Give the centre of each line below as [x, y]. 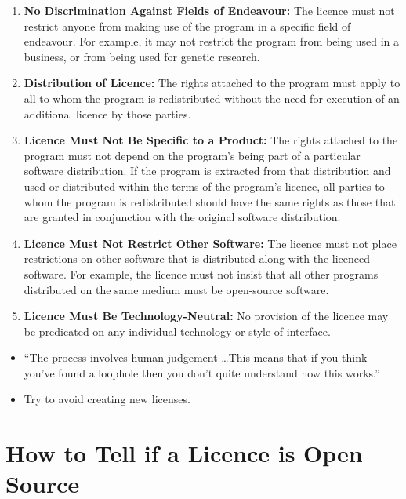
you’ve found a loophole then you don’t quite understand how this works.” [202, 372]
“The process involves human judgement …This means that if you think [196, 357]
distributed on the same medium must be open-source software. [176, 289]
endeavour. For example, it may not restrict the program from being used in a [211, 41]
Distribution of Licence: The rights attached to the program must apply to [212, 83]
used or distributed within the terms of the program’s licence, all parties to [204, 186]
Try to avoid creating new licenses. [107, 399]
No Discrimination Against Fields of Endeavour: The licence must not [209, 10]
